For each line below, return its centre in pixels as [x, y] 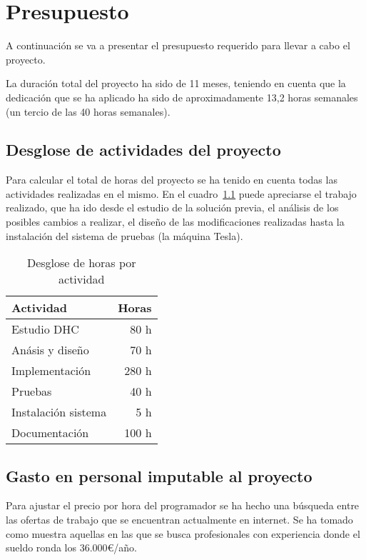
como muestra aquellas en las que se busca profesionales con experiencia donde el [183, 533]
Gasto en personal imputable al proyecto [159, 475]
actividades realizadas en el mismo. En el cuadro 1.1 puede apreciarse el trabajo [181, 193]
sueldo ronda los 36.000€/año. [71, 547]
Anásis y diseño [50, 350]
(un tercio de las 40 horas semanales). [88, 111]
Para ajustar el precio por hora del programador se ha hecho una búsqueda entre [183, 505]
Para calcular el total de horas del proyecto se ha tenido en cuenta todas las [172, 180]
